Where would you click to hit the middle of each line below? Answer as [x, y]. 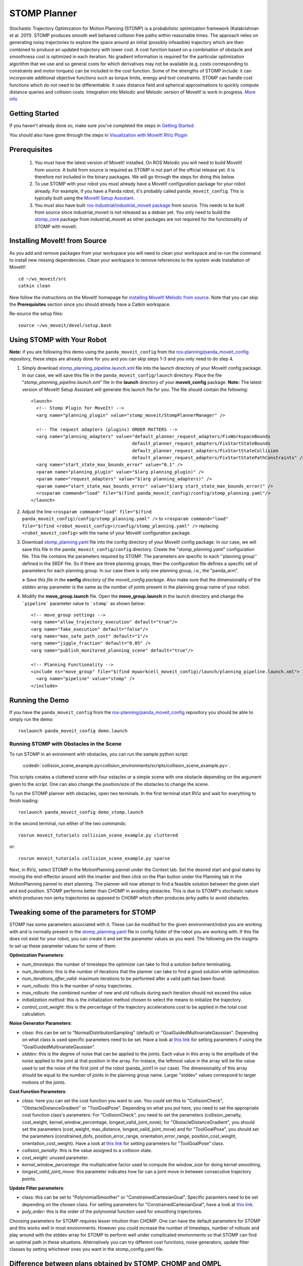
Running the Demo [39, 700]
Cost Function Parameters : [38, 1091]
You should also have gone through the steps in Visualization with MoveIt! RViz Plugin [98, 135]
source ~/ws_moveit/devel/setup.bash [65, 325]
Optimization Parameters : [37, 955]
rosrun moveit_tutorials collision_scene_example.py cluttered [98, 835]
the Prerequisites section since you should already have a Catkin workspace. [90, 304]
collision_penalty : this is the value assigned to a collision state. [87, 1151]
